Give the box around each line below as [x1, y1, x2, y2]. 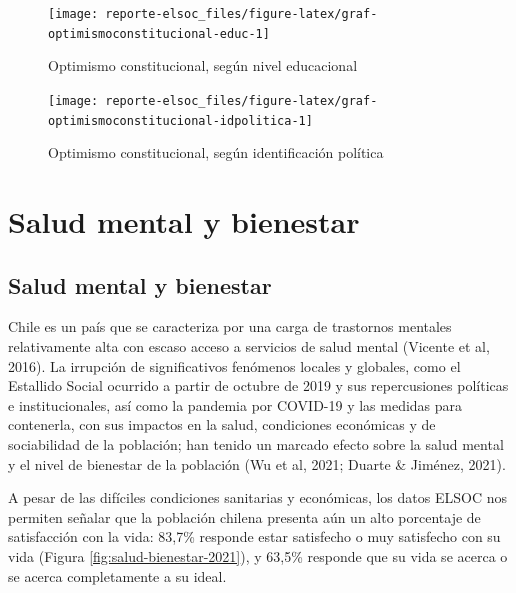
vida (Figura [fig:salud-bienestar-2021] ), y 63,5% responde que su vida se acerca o [8, 545, 508, 566]
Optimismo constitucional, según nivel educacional [48, 55, 358, 76]
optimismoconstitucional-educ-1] [48, 26, 270, 41]
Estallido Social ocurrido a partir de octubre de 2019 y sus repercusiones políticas [8, 375, 509, 396]
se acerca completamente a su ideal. [8, 565, 227, 586]
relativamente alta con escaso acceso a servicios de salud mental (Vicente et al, [8, 335, 490, 356]
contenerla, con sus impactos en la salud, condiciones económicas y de [8, 414, 436, 435]
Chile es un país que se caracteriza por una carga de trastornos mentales [8, 316, 452, 337]
